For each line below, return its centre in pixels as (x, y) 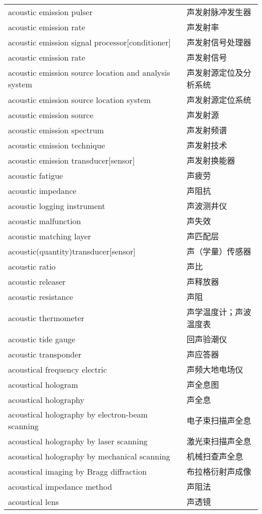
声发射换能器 (211, 160)
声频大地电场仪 (215, 369)
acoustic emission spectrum (56, 130)
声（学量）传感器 (219, 251)
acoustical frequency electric (58, 369)
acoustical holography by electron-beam (78, 414)
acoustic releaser (37, 281)
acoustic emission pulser (50, 12)
